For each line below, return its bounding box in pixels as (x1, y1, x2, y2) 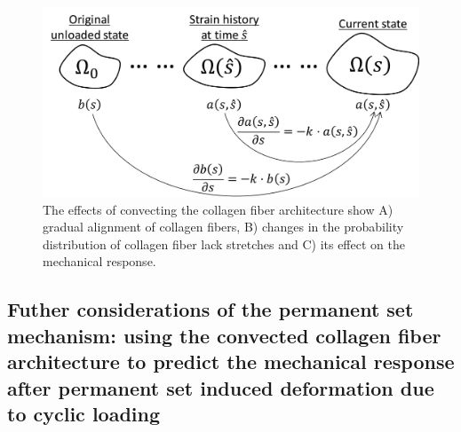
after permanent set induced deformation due (7, 373, 434, 401)
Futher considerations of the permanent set (7, 295, 414, 323)
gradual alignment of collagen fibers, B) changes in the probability (43, 217, 404, 236)
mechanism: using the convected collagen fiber (7, 321, 441, 349)
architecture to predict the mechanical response (7, 348, 455, 375)
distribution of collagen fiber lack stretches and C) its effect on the (43, 234, 405, 253)
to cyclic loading (7, 399, 161, 427)
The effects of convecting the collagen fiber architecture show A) (43, 200, 393, 218)
